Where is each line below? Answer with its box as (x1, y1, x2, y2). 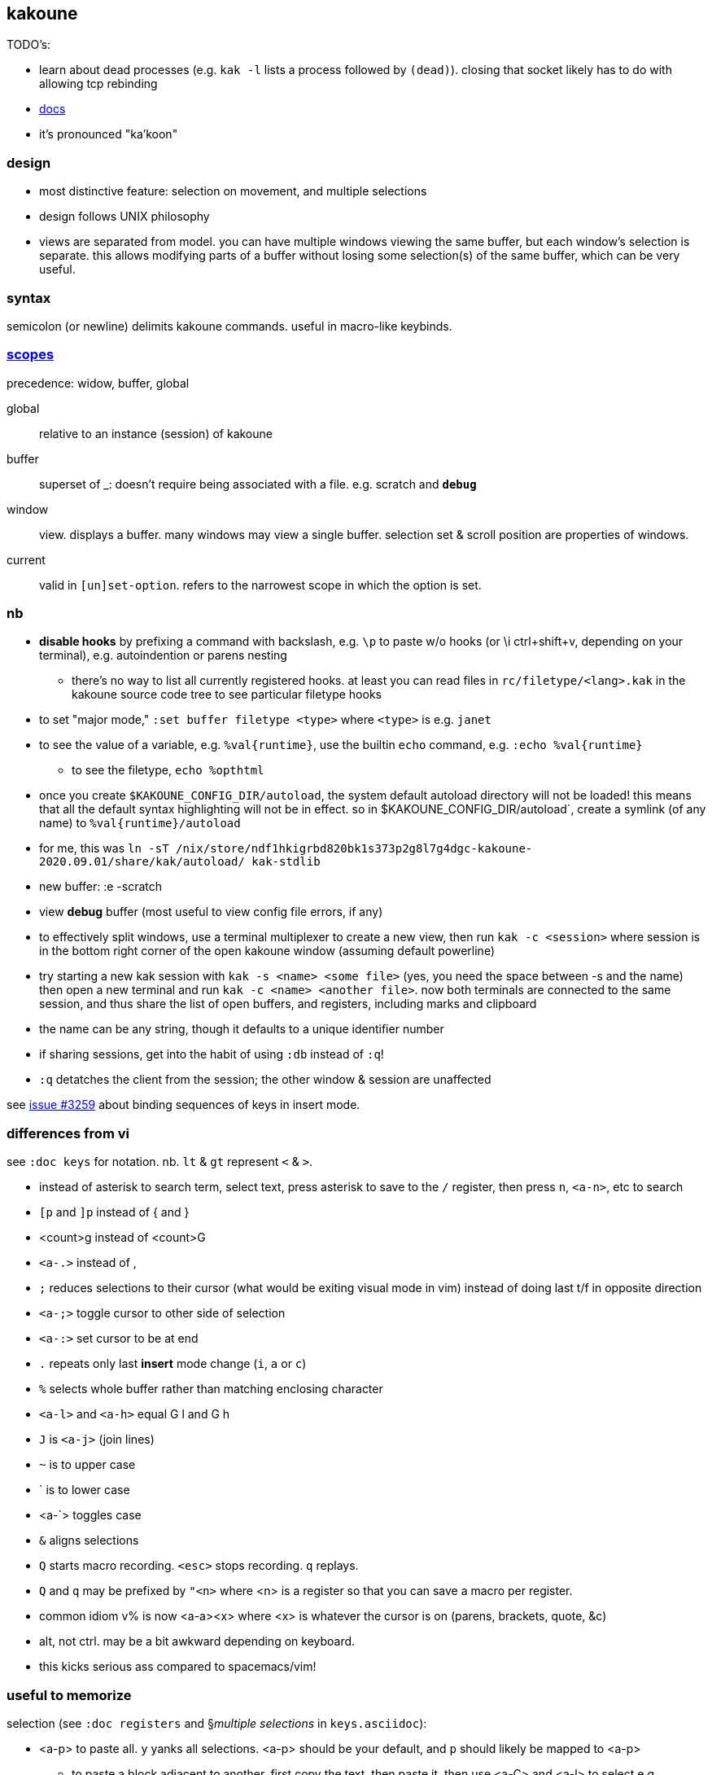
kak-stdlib (251, 855, 321, 869)
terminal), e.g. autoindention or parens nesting (39, 648, 287, 663)
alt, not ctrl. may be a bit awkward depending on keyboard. (39, 1634, 356, 1649)
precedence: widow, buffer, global (7, 375, 190, 390)
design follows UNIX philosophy (39, 209, 210, 224)
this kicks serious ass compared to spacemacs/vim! (39, 1659, 317, 1674)
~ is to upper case (39, 1457, 136, 1472)
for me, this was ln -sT (39, 841, 169, 856)
